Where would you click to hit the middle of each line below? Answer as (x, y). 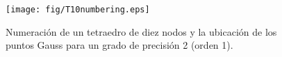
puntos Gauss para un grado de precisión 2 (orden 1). (119, 45)
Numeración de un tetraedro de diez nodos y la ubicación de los (141, 31)
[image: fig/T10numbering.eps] (78, 10)
